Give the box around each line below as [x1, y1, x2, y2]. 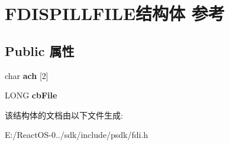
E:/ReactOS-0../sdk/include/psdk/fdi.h [5, 128, 149, 141]
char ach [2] [5, 69, 49, 81]
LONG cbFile [5, 89, 57, 101]
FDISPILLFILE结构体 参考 [5, 1, 225, 25]
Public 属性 [5, 41, 75, 60]
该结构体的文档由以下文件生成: [5, 108, 123, 121]
